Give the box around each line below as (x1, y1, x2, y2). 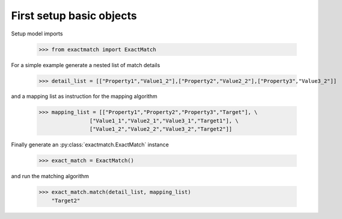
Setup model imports (11, 30, 63, 37)
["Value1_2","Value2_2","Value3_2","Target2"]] (89, 126, 233, 133)
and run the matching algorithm (11, 173, 90, 180)
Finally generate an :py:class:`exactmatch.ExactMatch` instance (11, 141, 169, 148)
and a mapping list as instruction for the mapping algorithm (11, 93, 157, 100)
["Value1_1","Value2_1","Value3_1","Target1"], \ (89, 117, 239, 124)
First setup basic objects (11, 9, 138, 22)
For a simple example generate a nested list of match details (11, 61, 160, 68)
